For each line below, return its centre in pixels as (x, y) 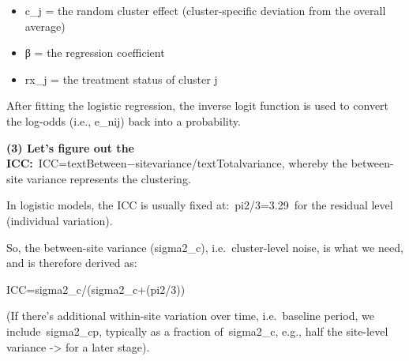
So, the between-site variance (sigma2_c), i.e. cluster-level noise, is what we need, (205, 247)
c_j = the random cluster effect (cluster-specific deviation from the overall (205, 10)
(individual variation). (60, 220)
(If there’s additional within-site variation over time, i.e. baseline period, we (190, 316)
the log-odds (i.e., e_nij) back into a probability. (124, 120)
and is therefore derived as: (72, 263)
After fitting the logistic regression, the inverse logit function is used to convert (198, 105)
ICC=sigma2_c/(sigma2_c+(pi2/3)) (96, 289)
